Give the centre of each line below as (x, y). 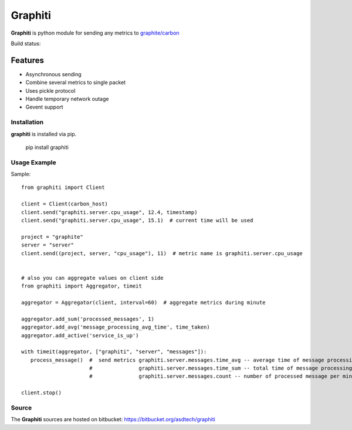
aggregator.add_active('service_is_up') (80, 335)
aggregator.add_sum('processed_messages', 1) (88, 319)
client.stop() (41, 393)
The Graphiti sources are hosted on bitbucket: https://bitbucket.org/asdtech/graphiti (113, 419)
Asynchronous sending (53, 74)
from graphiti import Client (63, 187)
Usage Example (33, 162)
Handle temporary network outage (67, 99)
